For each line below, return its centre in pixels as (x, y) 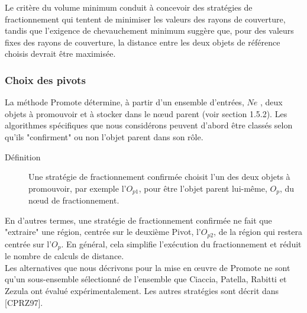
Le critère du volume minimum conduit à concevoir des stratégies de (129, 7)
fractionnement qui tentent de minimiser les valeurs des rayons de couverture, (145, 19)
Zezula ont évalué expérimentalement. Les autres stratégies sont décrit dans (142, 291)
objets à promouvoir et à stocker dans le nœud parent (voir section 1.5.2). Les (146, 113)
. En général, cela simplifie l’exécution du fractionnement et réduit (181, 243)
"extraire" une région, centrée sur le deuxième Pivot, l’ (103, 232)
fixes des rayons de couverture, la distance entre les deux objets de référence (143, 42)
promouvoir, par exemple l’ (77, 188)
